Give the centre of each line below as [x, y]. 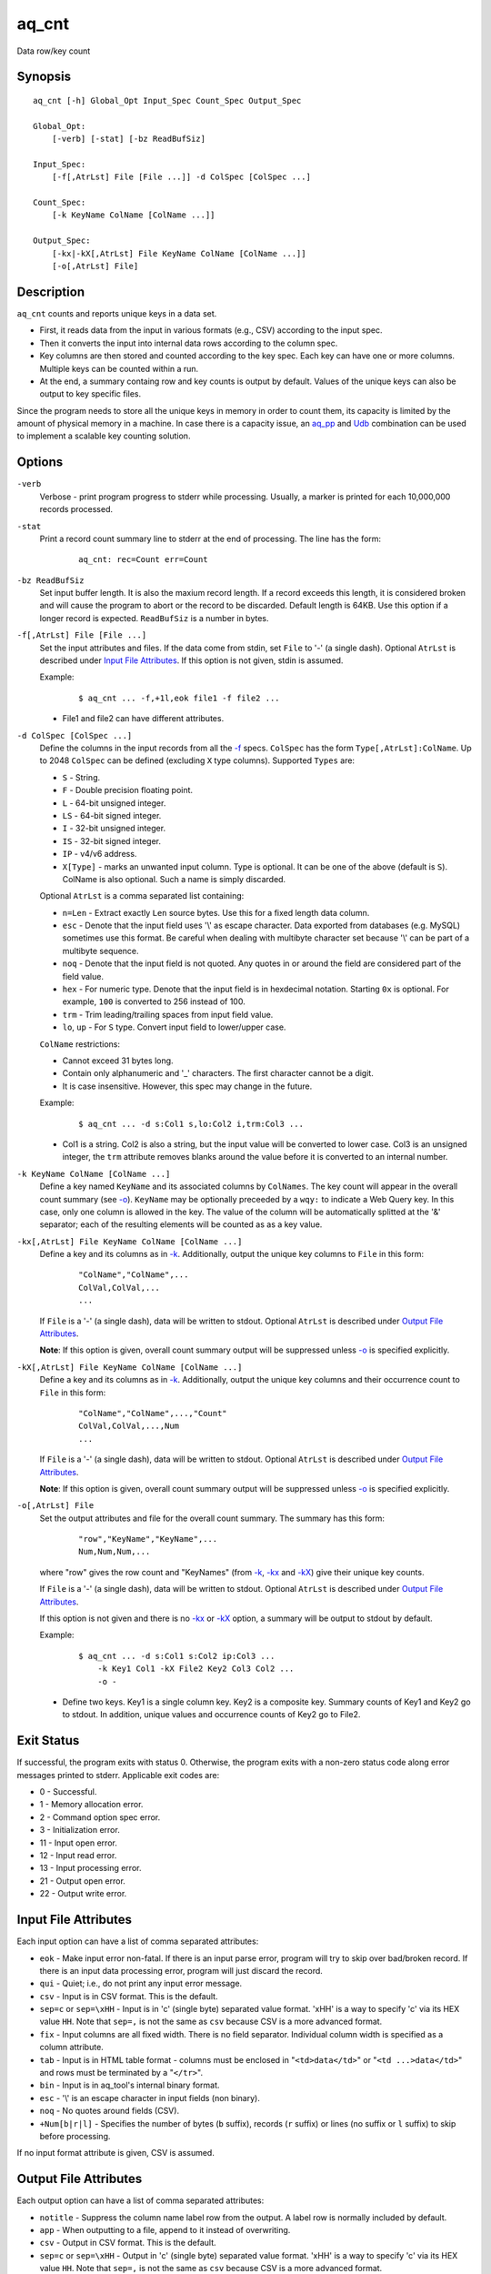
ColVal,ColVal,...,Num [129, 1426]
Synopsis [44, 77]
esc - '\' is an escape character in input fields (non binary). [150, 2098]
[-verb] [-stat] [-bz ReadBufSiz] [129, 139]
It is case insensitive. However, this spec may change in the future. [187, 1086]
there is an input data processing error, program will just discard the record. [181, 1970]
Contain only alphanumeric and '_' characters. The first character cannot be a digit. [218, 1073]
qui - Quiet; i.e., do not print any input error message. [141, 1984]
